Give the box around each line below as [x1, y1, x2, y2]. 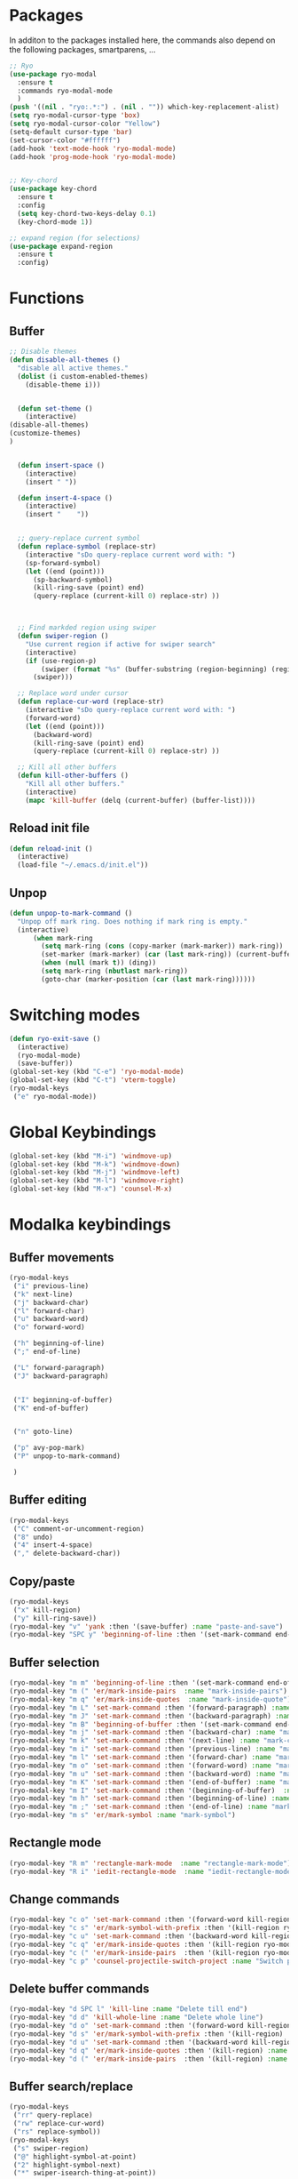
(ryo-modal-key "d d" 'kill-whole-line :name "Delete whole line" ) [9, 2013, 264, 2023]
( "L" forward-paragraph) [12, 1363, 105, 1372]
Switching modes [9, 1005, 140, 1025]
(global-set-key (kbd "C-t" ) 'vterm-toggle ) [9, 1076, 176, 1085]
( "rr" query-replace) [12, 2111, 93, 2120]
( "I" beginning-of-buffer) [12, 1395, 114, 1405]
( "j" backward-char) [12, 1298, 90, 1307]
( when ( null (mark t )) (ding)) [41, 958, 157, 967]
